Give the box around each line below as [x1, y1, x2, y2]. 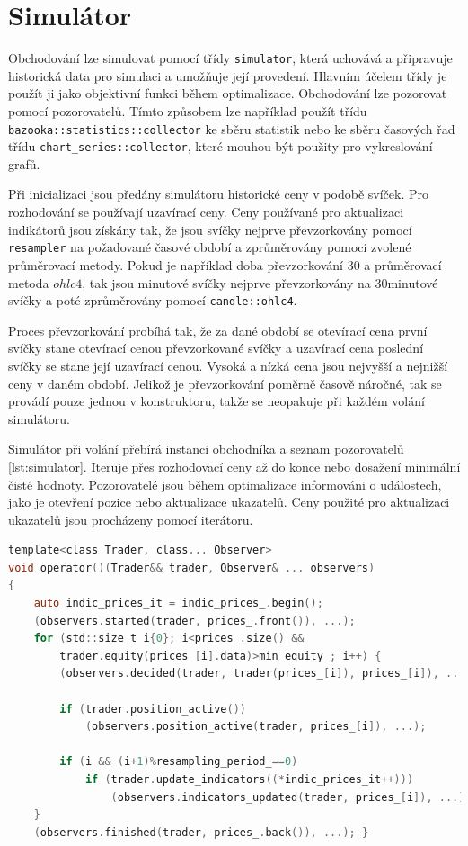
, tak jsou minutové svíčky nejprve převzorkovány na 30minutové [82, 273, 438, 292]
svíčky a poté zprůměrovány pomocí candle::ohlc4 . [8, 291, 297, 310]
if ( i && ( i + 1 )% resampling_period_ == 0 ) [59, 755, 298, 769]
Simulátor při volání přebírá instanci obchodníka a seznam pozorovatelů [8, 439, 404, 458]
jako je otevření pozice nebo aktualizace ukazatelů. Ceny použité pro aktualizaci [8, 492, 450, 511]
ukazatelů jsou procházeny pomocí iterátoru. [8, 509, 253, 528]
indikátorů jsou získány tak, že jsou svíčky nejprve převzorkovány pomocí [8, 220, 412, 238]
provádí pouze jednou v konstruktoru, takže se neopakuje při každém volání [8, 391, 425, 410]
